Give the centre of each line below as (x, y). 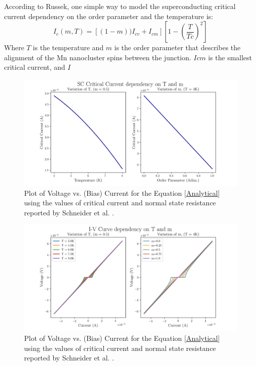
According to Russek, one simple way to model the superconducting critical (120, 6)
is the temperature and (68, 47)
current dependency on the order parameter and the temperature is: (109, 16)
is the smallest (230, 57)
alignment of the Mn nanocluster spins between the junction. (98, 57)
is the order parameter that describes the (177, 47)
